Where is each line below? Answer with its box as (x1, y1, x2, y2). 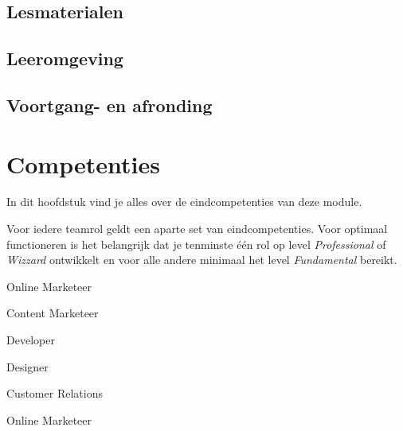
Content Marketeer (6, 305, 99, 321)
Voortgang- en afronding (6, 92, 213, 117)
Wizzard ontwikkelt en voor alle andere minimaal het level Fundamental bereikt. (6, 251, 397, 268)
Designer (6, 358, 49, 375)
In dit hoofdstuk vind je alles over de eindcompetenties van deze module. (6, 193, 362, 210)
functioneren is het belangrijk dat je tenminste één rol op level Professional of (6, 235, 386, 252)
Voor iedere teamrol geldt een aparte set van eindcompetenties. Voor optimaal (6, 220, 388, 237)
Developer (6, 332, 55, 348)
